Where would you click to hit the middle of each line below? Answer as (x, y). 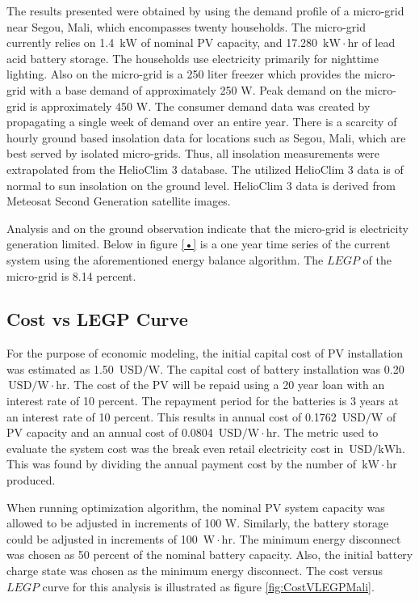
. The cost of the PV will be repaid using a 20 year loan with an (226, 385)
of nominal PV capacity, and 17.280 (229, 42)
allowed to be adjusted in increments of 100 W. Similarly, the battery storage (198, 523)
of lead (379, 42)
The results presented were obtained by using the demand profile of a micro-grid (205, 11)
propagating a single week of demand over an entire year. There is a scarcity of (202, 122)
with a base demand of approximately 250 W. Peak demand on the (195, 89)
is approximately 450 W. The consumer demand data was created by (200, 106)
